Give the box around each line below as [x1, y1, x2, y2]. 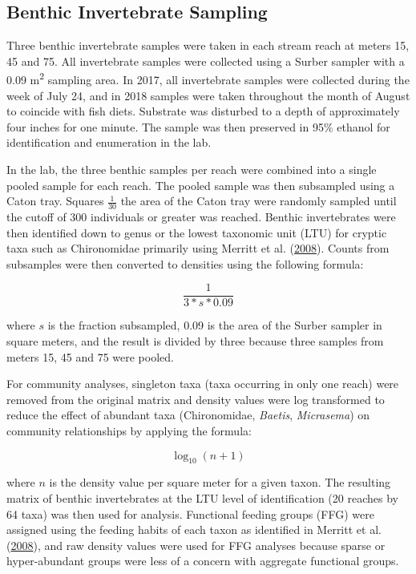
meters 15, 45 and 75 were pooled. [6, 348, 174, 365]
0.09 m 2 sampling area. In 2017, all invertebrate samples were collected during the [6, 69, 410, 88]
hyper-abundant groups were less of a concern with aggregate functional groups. [6, 552, 399, 569]
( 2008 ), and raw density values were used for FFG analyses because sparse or [6, 536, 386, 553]
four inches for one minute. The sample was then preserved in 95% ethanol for [6, 118, 390, 135]
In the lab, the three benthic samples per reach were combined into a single [6, 161, 377, 178]
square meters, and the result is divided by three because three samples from [6, 333, 384, 350]
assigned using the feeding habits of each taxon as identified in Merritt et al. [6, 521, 382, 538]
